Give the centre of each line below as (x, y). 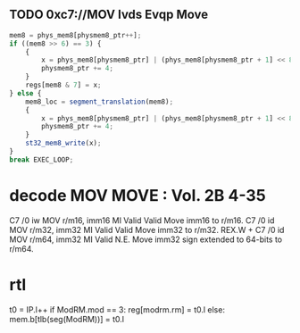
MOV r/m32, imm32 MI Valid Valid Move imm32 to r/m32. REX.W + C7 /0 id (147, 229)
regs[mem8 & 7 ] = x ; (63, 85)
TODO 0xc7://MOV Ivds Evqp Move (109, 15)
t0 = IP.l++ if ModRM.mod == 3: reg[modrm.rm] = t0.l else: (117, 309)
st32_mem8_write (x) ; (63, 143)
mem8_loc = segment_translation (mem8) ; (100, 102)
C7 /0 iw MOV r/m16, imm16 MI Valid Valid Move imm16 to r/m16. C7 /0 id (142, 220)
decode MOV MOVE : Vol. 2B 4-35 (137, 196)
